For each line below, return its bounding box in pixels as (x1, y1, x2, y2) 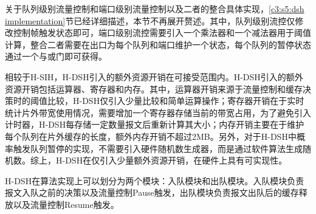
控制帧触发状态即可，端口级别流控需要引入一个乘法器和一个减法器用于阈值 (13, 26, 311, 39)
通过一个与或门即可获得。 (5, 50, 107, 63)
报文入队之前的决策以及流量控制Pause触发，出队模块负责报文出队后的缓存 (5, 186, 299, 199)
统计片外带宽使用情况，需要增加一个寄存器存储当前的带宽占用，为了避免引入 (5, 106, 311, 119)
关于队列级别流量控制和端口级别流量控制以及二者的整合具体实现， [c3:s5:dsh (5, 2, 304, 15)
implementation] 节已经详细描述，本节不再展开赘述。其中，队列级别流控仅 (5, 14, 295, 27)
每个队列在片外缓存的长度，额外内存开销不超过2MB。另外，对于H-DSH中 (5, 129, 297, 142)
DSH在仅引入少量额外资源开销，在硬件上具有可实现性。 (65, 154, 287, 167)
